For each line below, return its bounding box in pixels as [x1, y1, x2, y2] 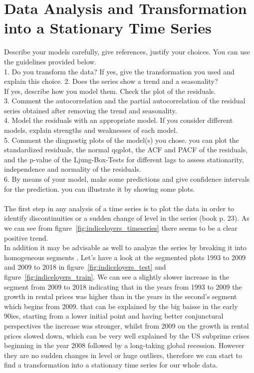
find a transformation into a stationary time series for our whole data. [4, 360, 218, 370]
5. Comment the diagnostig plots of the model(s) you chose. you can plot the [4, 134, 239, 145]
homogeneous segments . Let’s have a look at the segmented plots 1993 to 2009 [4, 252, 246, 262]
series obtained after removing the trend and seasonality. [4, 105, 177, 115]
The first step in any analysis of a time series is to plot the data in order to [4, 203, 235, 213]
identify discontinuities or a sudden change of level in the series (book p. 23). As [4, 213, 250, 223]
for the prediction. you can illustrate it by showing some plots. [4, 183, 195, 194]
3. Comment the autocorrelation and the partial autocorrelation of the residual [4, 95, 246, 106]
